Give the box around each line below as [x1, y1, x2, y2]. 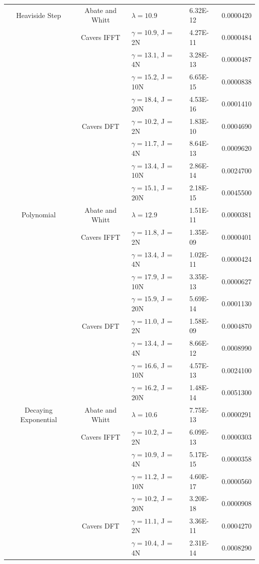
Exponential [20, 414, 57, 425]
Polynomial [21, 209, 56, 220]
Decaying [24, 404, 53, 415]
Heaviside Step [16, 9, 61, 20]
